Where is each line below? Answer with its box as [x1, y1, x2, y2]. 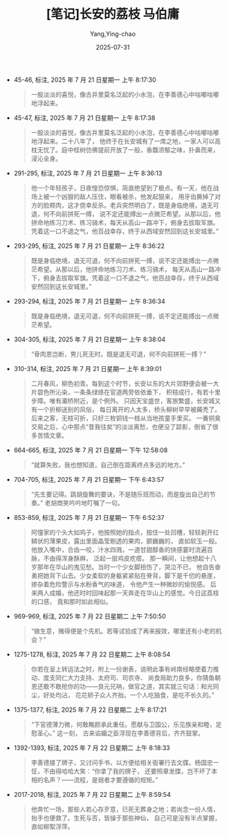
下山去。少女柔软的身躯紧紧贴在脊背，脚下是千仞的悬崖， [55, 571, 219, 579]
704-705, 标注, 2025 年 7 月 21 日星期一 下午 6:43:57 [13, 475, 165, 483]
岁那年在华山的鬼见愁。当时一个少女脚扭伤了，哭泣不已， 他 [30, 562, 203, 571]
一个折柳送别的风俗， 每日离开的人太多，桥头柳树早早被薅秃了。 [37, 405, 221, 413]
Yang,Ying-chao [89, 29, 136, 38]
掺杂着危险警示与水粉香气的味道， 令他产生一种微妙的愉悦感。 [30, 579, 209, 588]
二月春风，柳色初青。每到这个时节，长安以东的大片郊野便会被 [30, 379, 208, 388]
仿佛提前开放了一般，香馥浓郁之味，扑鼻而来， [85, 145, 219, 154]
